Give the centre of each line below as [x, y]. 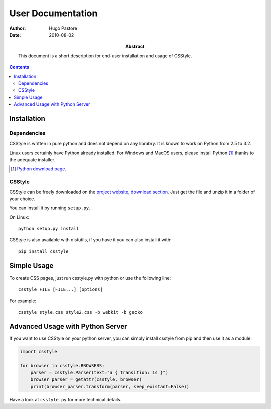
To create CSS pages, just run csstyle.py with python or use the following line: [90, 278]
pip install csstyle [43, 251]
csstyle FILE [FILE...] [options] [60, 289]
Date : [15, 35]
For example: [23, 301]
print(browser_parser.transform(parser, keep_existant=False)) [110, 387]
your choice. [22, 199]
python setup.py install [49, 229]
